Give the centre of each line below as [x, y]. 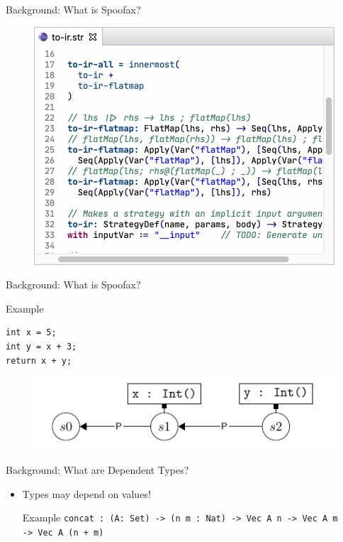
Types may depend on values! [86, 493]
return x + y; [39, 361]
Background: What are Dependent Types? [97, 469]
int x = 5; [31, 333]
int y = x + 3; [41, 346]
